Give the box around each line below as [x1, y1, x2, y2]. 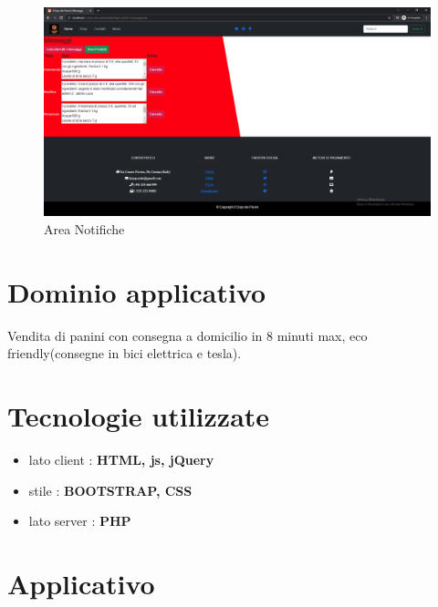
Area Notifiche [44, 219, 125, 238]
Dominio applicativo [7, 273, 266, 310]
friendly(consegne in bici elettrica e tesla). [7, 344, 242, 363]
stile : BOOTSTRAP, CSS [28, 480, 193, 499]
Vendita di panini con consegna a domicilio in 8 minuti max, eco [7, 325, 368, 345]
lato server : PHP [28, 511, 131, 530]
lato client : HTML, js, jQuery [28, 450, 214, 469]
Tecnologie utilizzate [7, 397, 270, 435]
